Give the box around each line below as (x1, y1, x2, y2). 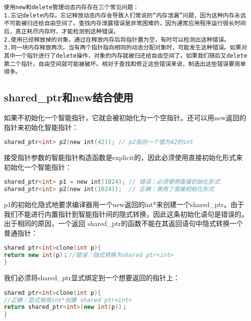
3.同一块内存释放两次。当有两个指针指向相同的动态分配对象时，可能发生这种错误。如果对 (4, 44, 247, 51)
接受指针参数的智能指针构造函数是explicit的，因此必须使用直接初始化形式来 (4, 152, 243, 162)
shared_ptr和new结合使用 (4, 90, 134, 105)
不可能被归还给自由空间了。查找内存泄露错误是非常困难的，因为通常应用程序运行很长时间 (4, 20, 246, 27)
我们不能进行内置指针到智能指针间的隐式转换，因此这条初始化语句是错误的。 (4, 209, 248, 219)
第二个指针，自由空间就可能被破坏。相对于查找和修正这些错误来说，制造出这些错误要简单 (4, 60, 246, 67)
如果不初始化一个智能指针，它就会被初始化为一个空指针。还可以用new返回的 (4, 112, 247, 123)
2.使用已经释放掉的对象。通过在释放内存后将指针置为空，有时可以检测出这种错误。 (4, 36, 230, 43)
